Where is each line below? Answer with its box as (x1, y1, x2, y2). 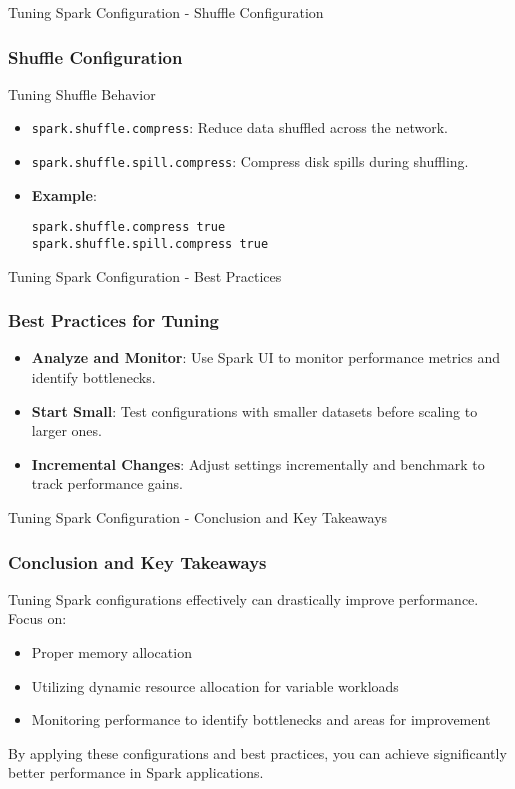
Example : (31, 184, 97, 205)
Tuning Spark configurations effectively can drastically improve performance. (8, 588, 479, 609)
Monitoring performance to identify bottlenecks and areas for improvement (31, 709, 491, 730)
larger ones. (31, 420, 102, 441)
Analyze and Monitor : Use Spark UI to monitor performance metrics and (31, 347, 501, 368)
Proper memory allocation (31, 642, 192, 662)
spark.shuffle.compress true (31, 220, 226, 235)
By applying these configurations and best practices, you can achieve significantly (8, 742, 507, 763)
